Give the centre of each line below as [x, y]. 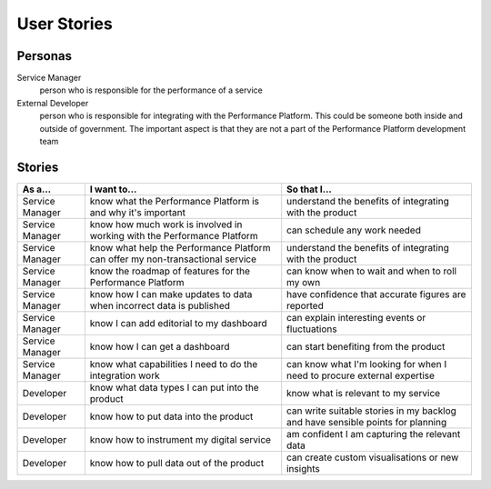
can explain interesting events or [356, 317]
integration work [125, 375]
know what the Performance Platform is [174, 201]
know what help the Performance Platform [180, 247]
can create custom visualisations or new [373, 457]
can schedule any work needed [354, 230]
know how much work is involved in [166, 225]
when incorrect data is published [160, 305]
